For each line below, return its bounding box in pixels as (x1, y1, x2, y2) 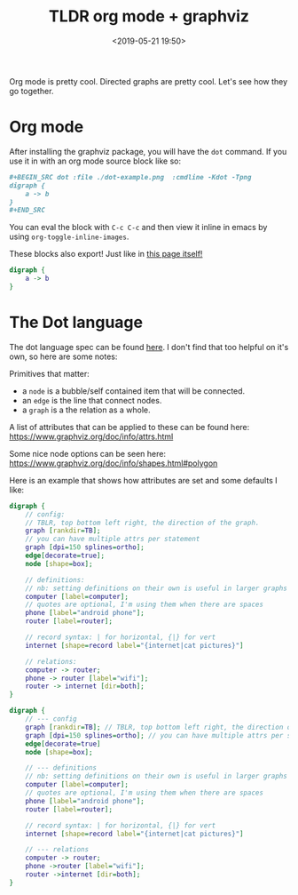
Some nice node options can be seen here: (9, 448, 167, 459)
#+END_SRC (9, 206, 46, 215)
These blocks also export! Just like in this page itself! (9, 249, 203, 260)
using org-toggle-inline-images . (9, 231, 129, 242)
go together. (9, 85, 54, 96)
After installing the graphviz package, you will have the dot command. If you (9, 146, 287, 156)
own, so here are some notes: (9, 351, 118, 362)
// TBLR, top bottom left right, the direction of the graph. (25, 518, 260, 527)
